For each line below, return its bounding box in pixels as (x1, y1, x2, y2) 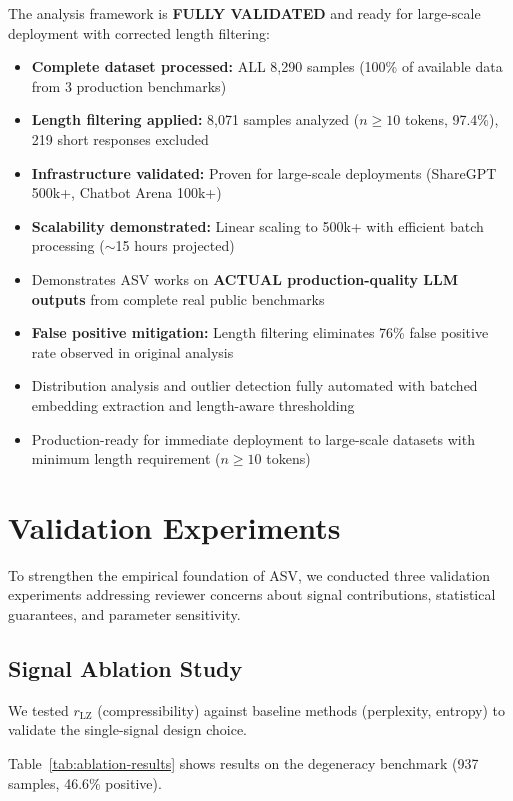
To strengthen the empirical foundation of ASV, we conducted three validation (8, 564, 491, 585)
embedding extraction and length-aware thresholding (31, 394, 355, 415)
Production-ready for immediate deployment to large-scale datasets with (31, 428, 475, 449)
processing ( (31, 235, 105, 256)
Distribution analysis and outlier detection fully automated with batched (31, 375, 478, 396)
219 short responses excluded (31, 128, 209, 149)
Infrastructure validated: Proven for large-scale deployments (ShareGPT (31, 162, 497, 183)
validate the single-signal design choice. (8, 719, 247, 740)
